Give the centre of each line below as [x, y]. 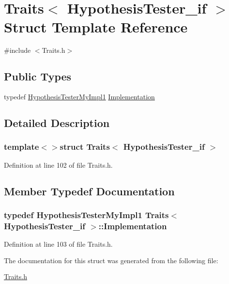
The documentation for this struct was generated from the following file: [111, 260]
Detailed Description [57, 123]
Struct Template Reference [96, 27]
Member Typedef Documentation [89, 191]
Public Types [38, 76]
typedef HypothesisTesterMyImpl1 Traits [86, 215]
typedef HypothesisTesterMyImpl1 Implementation [79, 97]
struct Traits [85, 147]
